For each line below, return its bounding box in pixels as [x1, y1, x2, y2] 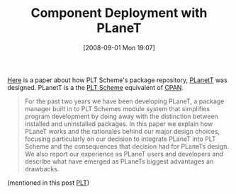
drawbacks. [24, 164, 60, 173]
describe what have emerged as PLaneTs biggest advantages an [24, 157, 214, 166]
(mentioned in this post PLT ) [7, 178, 90, 187]
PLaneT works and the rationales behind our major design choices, [24, 127, 220, 135]
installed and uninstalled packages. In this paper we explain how [24, 119, 213, 128]
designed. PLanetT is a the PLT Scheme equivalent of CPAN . [7, 83, 184, 91]
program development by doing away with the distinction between [24, 112, 218, 120]
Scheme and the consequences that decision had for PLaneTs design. [24, 142, 229, 150]
